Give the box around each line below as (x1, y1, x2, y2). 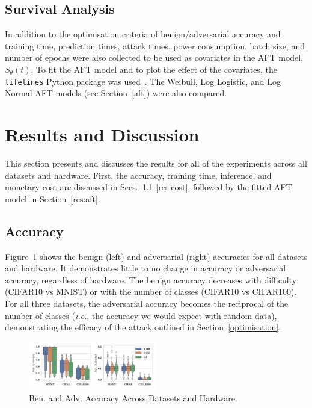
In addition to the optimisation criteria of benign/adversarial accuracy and (5, 28, 281, 40)
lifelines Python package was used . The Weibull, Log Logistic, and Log (5, 75, 281, 87)
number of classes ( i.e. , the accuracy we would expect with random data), (5, 309, 277, 321)
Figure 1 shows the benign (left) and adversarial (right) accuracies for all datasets (5, 250, 308, 262)
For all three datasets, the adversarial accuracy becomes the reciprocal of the (5, 297, 289, 309)
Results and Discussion (5, 122, 200, 147)
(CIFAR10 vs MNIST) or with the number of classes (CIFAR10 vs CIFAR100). (5, 285, 297, 298)
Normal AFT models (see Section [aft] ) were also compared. (5, 87, 227, 99)
